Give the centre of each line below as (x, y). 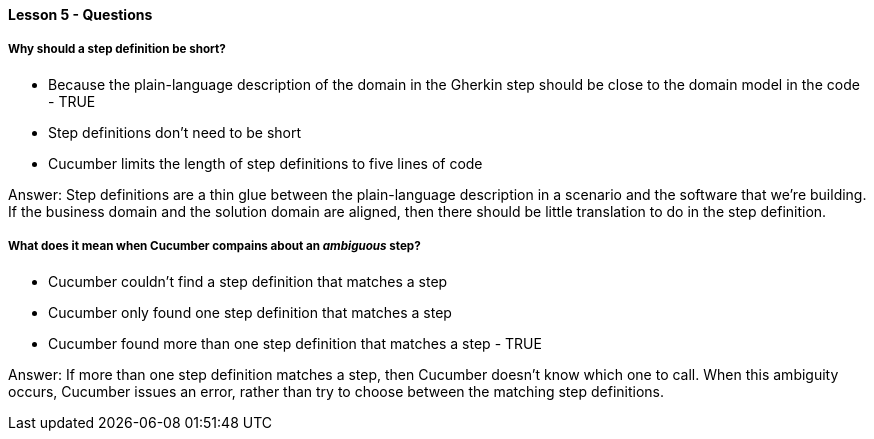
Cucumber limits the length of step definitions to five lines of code (265, 163)
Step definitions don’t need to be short (175, 132)
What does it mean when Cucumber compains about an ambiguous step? (214, 246)
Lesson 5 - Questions (80, 14)
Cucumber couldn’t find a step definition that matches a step (248, 281)
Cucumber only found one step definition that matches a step (250, 312)
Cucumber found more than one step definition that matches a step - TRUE (295, 343)
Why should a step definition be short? (117, 49)
